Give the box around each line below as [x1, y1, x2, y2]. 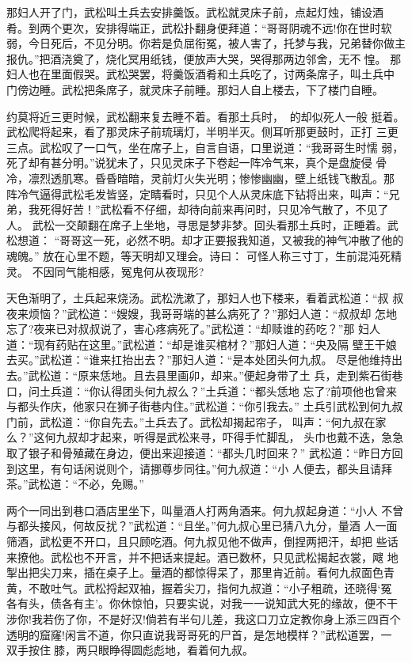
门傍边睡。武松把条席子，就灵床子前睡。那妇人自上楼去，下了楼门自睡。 [6, 81, 383, 97]
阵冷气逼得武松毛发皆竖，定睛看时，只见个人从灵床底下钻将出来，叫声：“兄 [6, 185, 400, 202]
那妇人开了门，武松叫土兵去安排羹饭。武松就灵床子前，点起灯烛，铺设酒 [6, 4, 383, 20]
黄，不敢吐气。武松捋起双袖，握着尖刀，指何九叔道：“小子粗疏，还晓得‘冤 [6, 579, 392, 596]
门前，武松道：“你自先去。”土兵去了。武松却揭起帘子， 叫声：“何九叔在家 [6, 413, 387, 430]
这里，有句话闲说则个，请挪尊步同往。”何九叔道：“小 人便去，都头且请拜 [17, 460, 392, 476]
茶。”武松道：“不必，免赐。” [6, 475, 144, 492]
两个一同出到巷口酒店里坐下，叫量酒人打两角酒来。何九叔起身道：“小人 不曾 [6, 502, 404, 518]
